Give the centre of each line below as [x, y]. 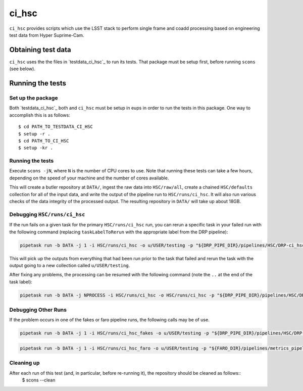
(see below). [22, 69]
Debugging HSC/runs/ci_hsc [47, 214]
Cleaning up [24, 363]
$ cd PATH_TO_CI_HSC [44, 141]
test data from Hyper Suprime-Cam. [47, 35]
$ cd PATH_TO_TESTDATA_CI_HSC [56, 127]
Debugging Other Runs [38, 310]
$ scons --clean [39, 380]
